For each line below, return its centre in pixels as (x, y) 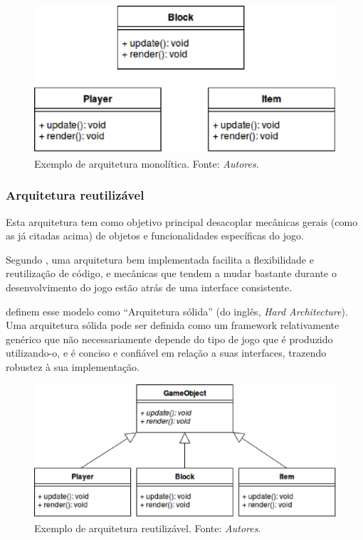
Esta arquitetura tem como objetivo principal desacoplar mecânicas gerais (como (182, 221)
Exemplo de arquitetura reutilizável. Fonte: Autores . (148, 528)
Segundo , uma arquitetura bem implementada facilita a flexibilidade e (160, 259)
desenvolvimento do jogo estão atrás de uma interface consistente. (149, 287)
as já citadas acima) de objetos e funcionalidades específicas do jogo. (155, 236)
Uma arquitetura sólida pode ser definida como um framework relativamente (173, 325)
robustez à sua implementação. (73, 367)
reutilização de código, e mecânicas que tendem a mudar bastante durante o (171, 273)
